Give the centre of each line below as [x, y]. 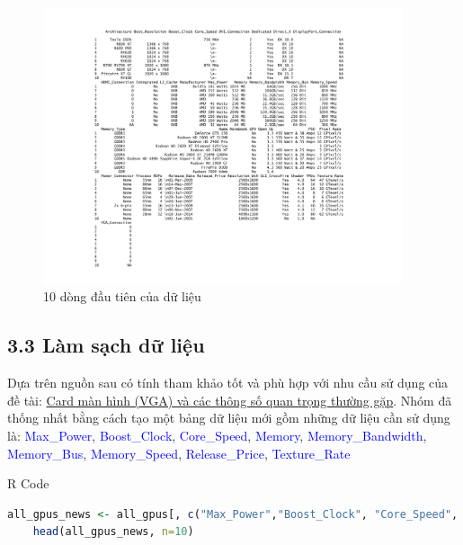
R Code [28, 483]
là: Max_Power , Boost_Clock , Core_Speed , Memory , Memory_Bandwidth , [217, 436]
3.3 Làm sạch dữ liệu [106, 345]
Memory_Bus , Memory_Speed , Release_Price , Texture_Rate [179, 453]
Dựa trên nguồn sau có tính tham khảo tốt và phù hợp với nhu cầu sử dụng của [228, 383]
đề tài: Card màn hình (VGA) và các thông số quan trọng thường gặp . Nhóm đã [230, 400]
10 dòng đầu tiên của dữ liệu [122, 296]
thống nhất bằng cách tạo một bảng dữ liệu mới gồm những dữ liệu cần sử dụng [229, 418]
